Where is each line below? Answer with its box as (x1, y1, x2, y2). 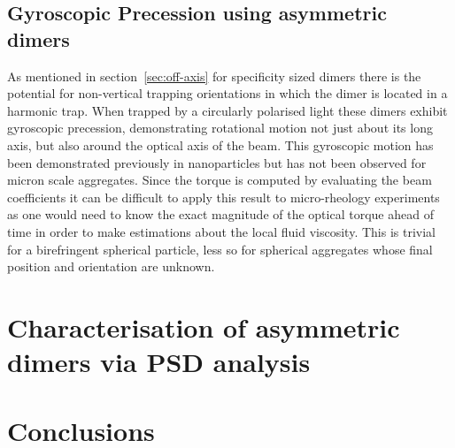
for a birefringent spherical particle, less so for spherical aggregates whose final (7, 239, 433, 258)
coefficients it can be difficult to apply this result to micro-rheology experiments (7, 187, 440, 206)
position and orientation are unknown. (7, 257, 215, 276)
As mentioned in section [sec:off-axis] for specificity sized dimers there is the (7, 66, 421, 85)
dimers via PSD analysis (7, 344, 311, 380)
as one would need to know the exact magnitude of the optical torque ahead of (7, 205, 434, 224)
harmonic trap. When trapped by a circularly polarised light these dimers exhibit (7, 101, 448, 119)
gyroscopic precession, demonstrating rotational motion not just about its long (7, 118, 433, 137)
